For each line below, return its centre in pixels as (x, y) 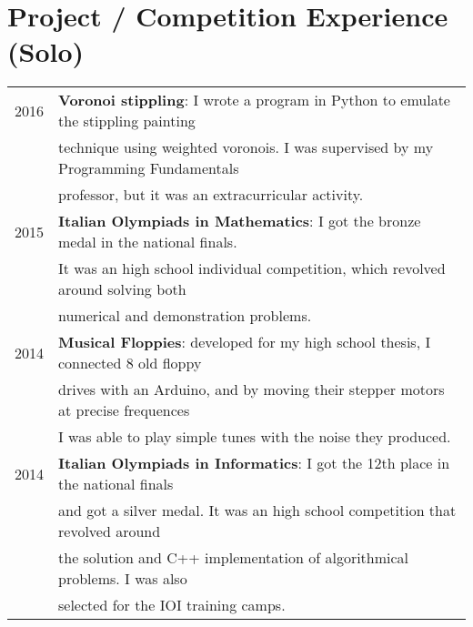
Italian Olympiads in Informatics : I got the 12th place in (254, 463)
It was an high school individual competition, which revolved (252, 268)
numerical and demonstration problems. (185, 316)
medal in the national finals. (148, 242)
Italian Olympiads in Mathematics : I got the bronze (240, 221)
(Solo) (46, 51)
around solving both (122, 289)
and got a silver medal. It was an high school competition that (257, 511)
